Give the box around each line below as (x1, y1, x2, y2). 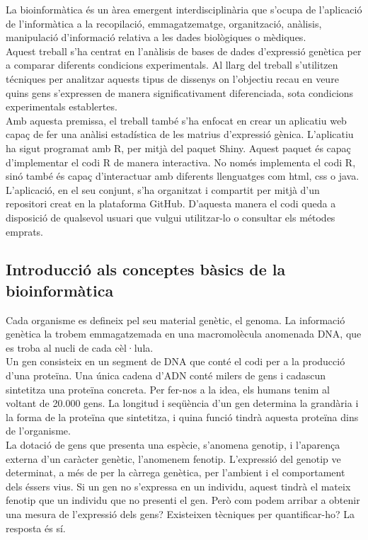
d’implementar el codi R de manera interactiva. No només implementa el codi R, (6, 154, 356, 169)
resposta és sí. (6, 520, 66, 535)
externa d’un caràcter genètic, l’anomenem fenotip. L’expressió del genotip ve (6, 451, 341, 466)
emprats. (6, 224, 44, 239)
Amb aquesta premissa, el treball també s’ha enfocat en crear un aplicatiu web (6, 113, 347, 127)
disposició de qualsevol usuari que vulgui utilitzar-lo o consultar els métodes (6, 209, 335, 224)
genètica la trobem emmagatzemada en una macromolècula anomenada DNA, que (6, 326, 362, 341)
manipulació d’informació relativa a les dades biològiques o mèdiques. (6, 30, 306, 45)
